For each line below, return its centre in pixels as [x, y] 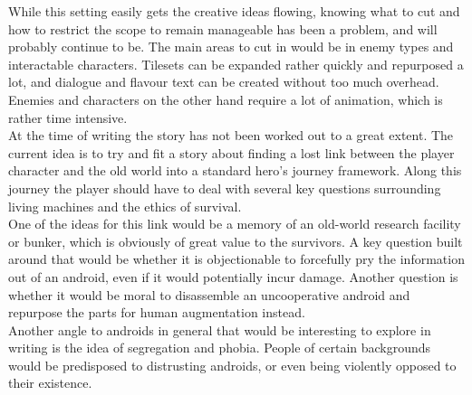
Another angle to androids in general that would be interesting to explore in [220, 329]
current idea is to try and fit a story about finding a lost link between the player [231, 152]
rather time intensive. [68, 117]
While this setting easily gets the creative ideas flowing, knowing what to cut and [234, 11]
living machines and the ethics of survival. [125, 206]
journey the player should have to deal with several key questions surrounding [225, 188]
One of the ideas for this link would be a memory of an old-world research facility [235, 224]
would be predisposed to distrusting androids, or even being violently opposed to [232, 365]
